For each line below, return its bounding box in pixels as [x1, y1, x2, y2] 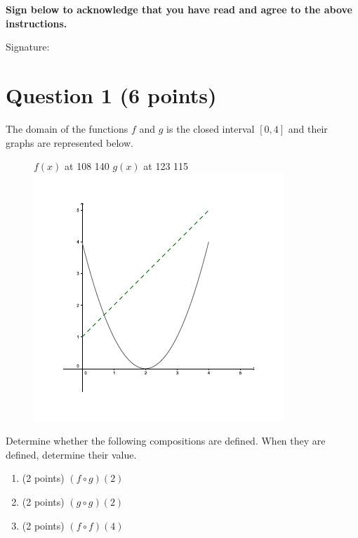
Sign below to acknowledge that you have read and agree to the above [6, 2, 352, 16]
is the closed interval [166, 121, 255, 136]
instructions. [6, 15, 67, 30]
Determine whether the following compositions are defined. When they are [6, 433, 326, 448]
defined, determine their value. [6, 447, 137, 461]
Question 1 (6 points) [6, 80, 217, 109]
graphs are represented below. [6, 135, 133, 150]
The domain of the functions [6, 121, 128, 136]
